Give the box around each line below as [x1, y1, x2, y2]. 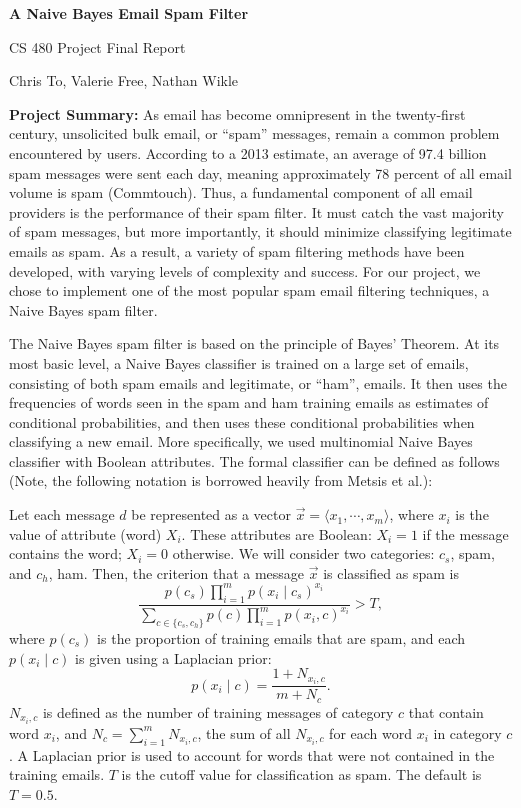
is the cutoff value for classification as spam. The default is [121, 764, 482, 785]
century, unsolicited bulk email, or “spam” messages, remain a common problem [9, 123, 500, 144]
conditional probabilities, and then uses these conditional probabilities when [9, 411, 475, 432]
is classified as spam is [323, 562, 459, 583]
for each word [329, 722, 413, 743]
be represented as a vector [131, 504, 291, 525]
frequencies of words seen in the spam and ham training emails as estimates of [9, 392, 489, 413]
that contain [408, 701, 484, 722]
